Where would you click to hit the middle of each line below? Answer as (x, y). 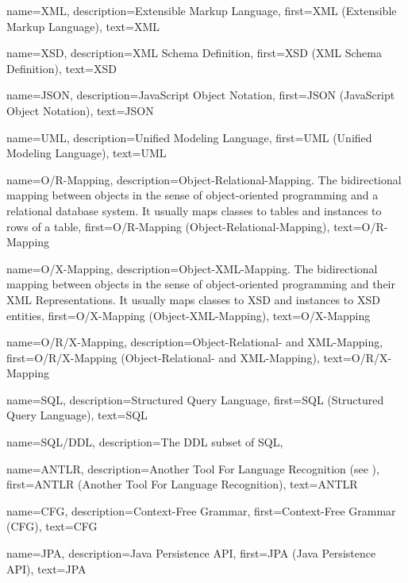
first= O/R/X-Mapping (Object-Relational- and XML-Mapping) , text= (179, 357)
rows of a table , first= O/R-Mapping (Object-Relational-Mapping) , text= (184, 226)
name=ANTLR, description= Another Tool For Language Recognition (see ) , (193, 468)
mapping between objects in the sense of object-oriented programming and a (192, 195)
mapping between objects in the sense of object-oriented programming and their (201, 284)
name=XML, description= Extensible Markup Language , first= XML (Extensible (202, 10)
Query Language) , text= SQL (77, 415)
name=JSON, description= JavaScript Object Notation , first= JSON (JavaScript (201, 95)
